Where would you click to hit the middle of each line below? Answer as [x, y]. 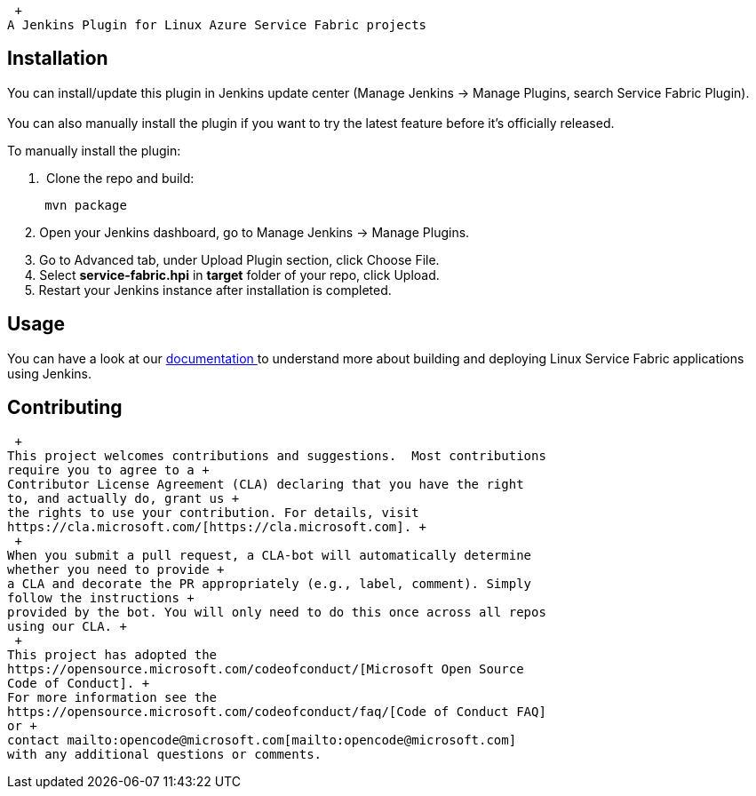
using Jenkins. [50, 373]
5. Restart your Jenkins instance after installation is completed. [208, 290]
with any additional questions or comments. [165, 754]
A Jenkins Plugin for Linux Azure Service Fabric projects [217, 25]
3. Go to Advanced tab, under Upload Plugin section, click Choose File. [232, 259]
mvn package [86, 205]
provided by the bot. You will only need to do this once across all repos [277, 612]
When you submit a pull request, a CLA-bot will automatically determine [270, 555]
